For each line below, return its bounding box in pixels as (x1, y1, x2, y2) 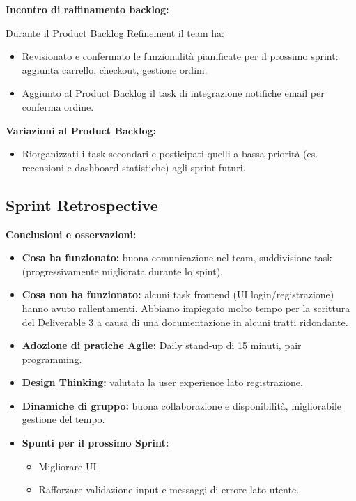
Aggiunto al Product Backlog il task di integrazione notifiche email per (22, 86, 325, 100)
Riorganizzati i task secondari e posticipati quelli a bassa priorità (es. (22, 146, 318, 161)
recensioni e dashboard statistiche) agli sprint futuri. (22, 160, 246, 174)
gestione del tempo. (22, 412, 105, 426)
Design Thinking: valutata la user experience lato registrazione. (22, 375, 303, 390)
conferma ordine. (22, 99, 94, 114)
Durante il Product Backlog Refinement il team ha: (6, 25, 224, 40)
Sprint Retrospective (6, 194, 158, 215)
